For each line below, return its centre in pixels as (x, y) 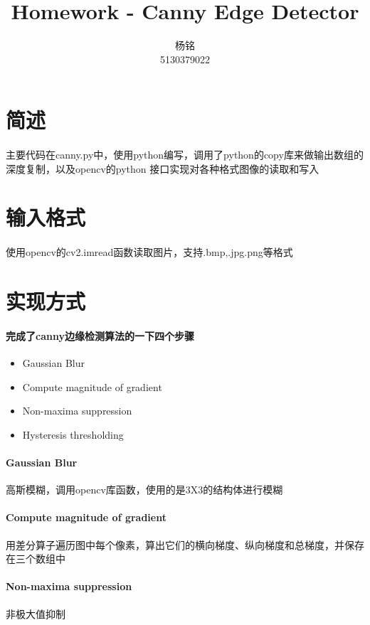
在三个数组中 (36, 559)
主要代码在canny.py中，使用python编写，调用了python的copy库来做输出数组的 (185, 155)
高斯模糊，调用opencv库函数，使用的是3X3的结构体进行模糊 (144, 490)
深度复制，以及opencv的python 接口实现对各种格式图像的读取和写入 (163, 168)
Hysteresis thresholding (73, 434)
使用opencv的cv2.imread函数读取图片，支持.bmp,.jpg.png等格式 (149, 252)
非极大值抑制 (36, 613)
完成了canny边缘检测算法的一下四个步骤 (100, 335)
